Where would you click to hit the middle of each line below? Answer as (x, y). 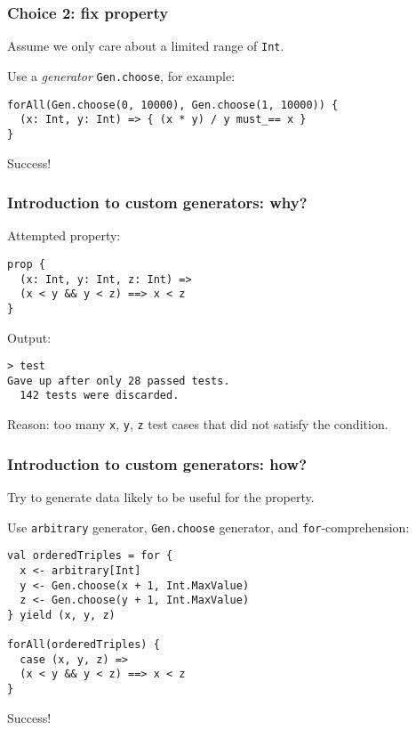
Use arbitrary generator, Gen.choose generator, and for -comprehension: (208, 527)
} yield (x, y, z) (61, 615)
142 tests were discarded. (100, 396)
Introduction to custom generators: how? (157, 463)
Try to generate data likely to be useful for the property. (161, 496)
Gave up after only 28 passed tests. (119, 381)
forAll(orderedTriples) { (84, 645)
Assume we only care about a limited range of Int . (146, 46)
